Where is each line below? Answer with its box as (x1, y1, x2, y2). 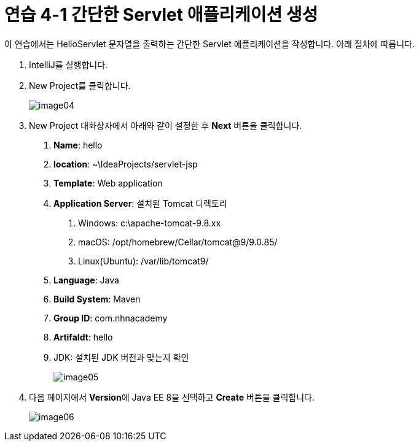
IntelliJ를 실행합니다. (29, 59, 108, 70)
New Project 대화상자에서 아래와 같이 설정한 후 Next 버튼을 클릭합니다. (29, 120, 302, 131)
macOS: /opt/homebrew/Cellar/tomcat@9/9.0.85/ (78, 236, 278, 247)
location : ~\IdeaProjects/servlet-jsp (53, 158, 198, 169)
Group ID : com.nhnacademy (53, 312, 168, 323)
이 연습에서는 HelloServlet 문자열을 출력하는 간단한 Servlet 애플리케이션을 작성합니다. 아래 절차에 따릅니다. (4, 38, 415, 49)
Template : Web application (53, 177, 163, 188)
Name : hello (53, 139, 103, 150)
